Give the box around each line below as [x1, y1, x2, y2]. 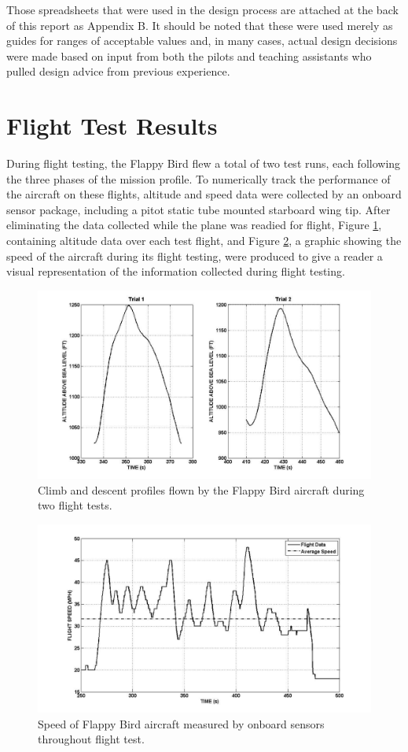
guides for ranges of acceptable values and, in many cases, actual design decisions [6, 32, 398, 49]
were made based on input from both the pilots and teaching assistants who [6, 47, 372, 64]
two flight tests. [38, 497, 112, 513]
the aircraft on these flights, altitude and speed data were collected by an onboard [6, 186, 402, 202]
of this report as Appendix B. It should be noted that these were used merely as [6, 17, 393, 33]
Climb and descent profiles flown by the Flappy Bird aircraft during [38, 481, 365, 498]
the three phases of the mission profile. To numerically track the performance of [6, 170, 391, 187]
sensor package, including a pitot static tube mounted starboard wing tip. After [6, 201, 391, 217]
